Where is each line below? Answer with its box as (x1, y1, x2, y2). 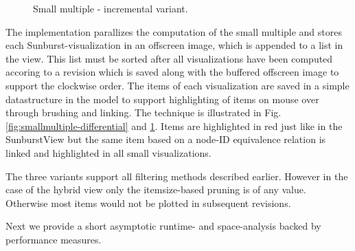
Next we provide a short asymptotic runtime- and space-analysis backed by (5, 219, 321, 233)
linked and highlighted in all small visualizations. (5, 145, 211, 160)
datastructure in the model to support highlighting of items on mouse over (5, 91, 319, 106)
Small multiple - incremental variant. (33, 1, 188, 15)
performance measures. (5, 232, 102, 246)
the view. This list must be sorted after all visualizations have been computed (5, 51, 333, 65)
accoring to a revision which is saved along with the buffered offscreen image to (5, 65, 339, 79)
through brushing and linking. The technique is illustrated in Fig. (5, 105, 282, 120)
